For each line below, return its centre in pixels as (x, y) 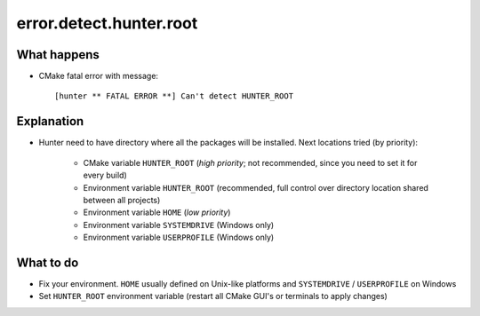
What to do (48, 262)
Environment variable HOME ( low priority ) (157, 212)
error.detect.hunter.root (107, 23)
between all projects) (122, 200)
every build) (105, 175)
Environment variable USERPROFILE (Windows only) (179, 237)
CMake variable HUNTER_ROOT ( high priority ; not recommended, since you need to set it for (250, 162)
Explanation (50, 121)
